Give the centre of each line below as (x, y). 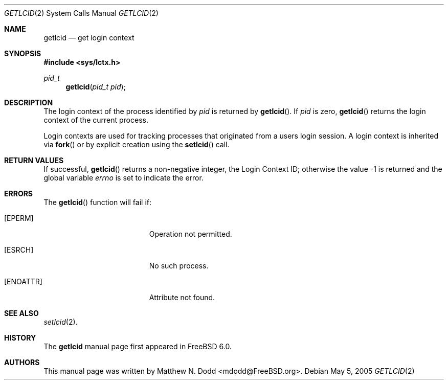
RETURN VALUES (34, 160)
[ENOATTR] (23, 281)
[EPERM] (19, 218)
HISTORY (20, 338)
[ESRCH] (19, 250)
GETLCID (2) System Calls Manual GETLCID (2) (81, 13)
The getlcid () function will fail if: (97, 202)
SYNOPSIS (23, 53)
